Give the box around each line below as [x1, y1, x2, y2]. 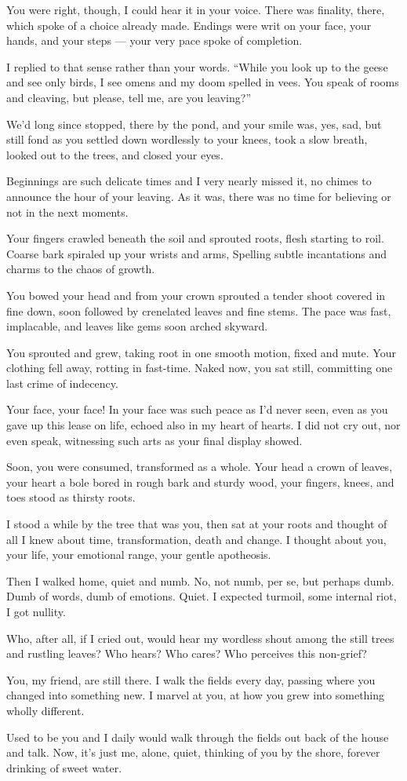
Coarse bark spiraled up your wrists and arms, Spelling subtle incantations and [6, 245, 387, 261]
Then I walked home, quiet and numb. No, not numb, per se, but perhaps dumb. [6, 572, 394, 589]
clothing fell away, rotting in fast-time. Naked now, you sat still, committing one [6, 359, 393, 376]
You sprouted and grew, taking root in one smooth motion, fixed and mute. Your [6, 344, 396, 360]
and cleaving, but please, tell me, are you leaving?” [6, 89, 251, 105]
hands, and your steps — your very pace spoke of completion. [6, 32, 303, 49]
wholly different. [6, 702, 85, 718]
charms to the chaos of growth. [6, 261, 155, 277]
